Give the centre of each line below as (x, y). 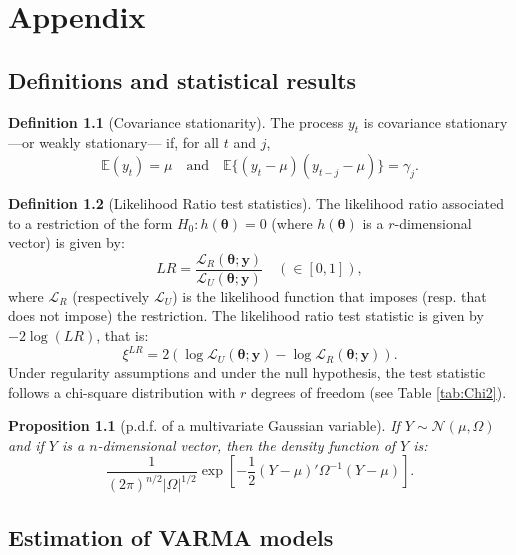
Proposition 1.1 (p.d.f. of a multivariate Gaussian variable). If (204, 425)
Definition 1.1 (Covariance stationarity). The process (176, 121)
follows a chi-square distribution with (122, 391)
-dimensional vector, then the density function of (246, 444)
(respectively (111, 295)
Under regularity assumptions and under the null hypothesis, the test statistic (247, 372)
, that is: (122, 335)
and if (26, 444)
